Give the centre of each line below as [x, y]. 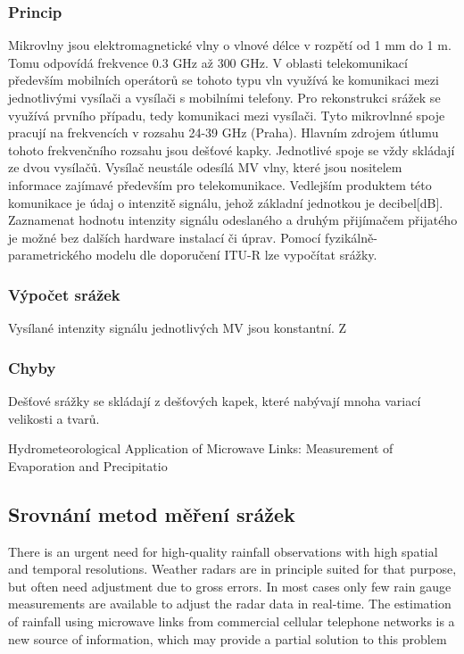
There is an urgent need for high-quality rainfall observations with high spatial [223, 551]
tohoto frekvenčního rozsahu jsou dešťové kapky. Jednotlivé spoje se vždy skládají [232, 149]
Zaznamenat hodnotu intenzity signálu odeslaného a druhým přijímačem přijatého [233, 220]
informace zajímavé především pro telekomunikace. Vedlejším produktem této [220, 184]
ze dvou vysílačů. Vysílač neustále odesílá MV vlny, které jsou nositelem [205, 167]
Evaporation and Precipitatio [88, 465]
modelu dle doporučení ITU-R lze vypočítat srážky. [236, 255]
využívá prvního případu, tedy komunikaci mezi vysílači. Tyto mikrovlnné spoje [227, 115]
